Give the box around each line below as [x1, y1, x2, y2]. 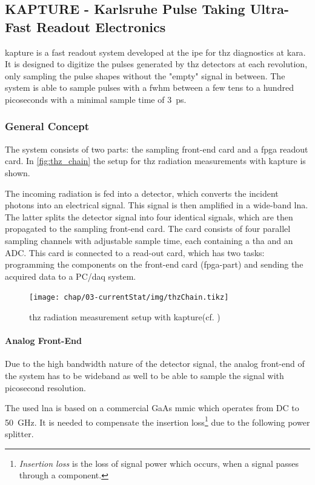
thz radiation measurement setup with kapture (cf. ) [29, 310, 220, 323]
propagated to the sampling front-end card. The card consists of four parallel [5, 222, 291, 235]
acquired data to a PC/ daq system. [5, 269, 136, 282]
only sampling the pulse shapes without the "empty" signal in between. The [5, 69, 285, 82]
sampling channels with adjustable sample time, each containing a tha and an [5, 234, 293, 246]
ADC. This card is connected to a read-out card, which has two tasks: [5, 246, 265, 259]
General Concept [5, 119, 90, 134]
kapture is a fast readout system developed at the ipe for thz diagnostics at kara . [5, 45, 306, 58]
